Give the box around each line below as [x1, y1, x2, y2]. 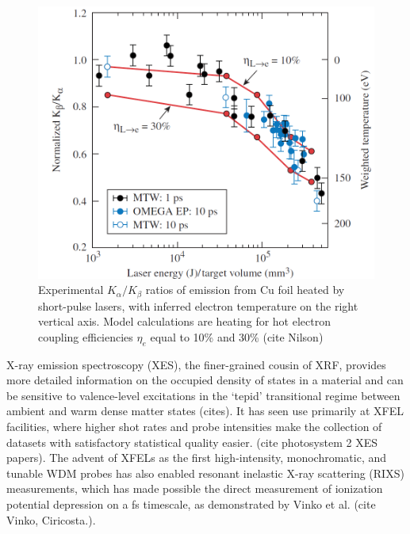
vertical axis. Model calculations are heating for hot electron [38, 313, 331, 330]
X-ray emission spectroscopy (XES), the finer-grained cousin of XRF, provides [6, 356, 386, 372]
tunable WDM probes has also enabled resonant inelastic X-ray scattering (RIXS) [6, 464, 404, 481]
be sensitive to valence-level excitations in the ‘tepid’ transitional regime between [6, 387, 400, 403]
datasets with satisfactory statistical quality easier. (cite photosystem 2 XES [6, 433, 377, 450]
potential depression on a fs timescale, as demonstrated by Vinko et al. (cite [6, 495, 376, 512]
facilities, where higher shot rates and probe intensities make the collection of [6, 418, 382, 435]
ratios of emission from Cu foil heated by [145, 281, 345, 298]
